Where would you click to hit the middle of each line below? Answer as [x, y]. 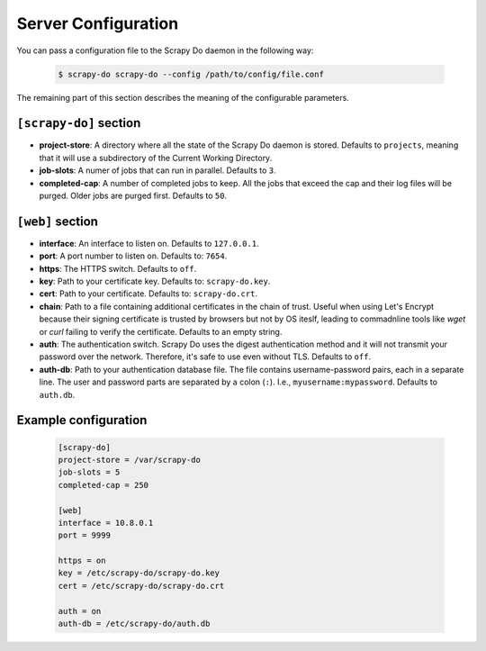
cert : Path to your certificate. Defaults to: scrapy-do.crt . [148, 294]
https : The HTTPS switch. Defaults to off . [118, 268]
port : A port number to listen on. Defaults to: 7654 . [133, 256]
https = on [82, 561]
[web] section [58, 221]
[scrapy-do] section [79, 123]
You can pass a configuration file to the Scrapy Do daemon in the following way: [165, 50]
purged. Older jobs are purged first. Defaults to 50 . [133, 195]
